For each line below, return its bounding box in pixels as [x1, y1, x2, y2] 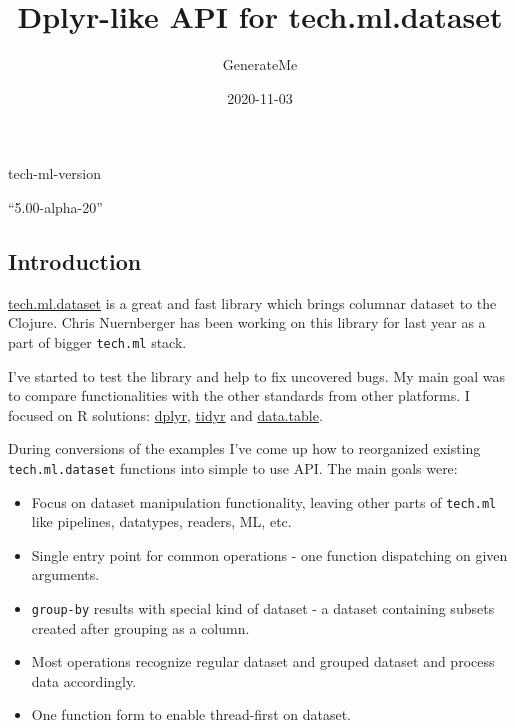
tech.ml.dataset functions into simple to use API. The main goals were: [8, 457, 458, 478]
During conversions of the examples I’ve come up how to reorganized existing [8, 438, 481, 459]
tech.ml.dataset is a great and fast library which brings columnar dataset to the [8, 292, 497, 313]
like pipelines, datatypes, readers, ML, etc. [31, 511, 292, 532]
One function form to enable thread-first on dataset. [31, 704, 351, 725]
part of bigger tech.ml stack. [8, 331, 187, 352]
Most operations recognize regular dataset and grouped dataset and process [31, 651, 495, 672]
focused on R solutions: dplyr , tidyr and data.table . [8, 404, 323, 425]
